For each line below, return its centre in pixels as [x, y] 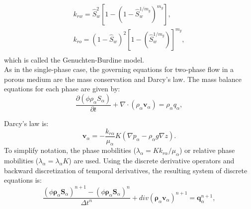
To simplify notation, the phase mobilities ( [70, 150]
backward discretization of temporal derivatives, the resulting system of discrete [126, 170]
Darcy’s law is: [26, 123]
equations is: [23, 180]
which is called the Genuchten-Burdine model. [74, 59]
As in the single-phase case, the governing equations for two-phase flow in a [119, 69]
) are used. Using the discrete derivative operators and [152, 161]
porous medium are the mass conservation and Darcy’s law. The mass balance [123, 79]
